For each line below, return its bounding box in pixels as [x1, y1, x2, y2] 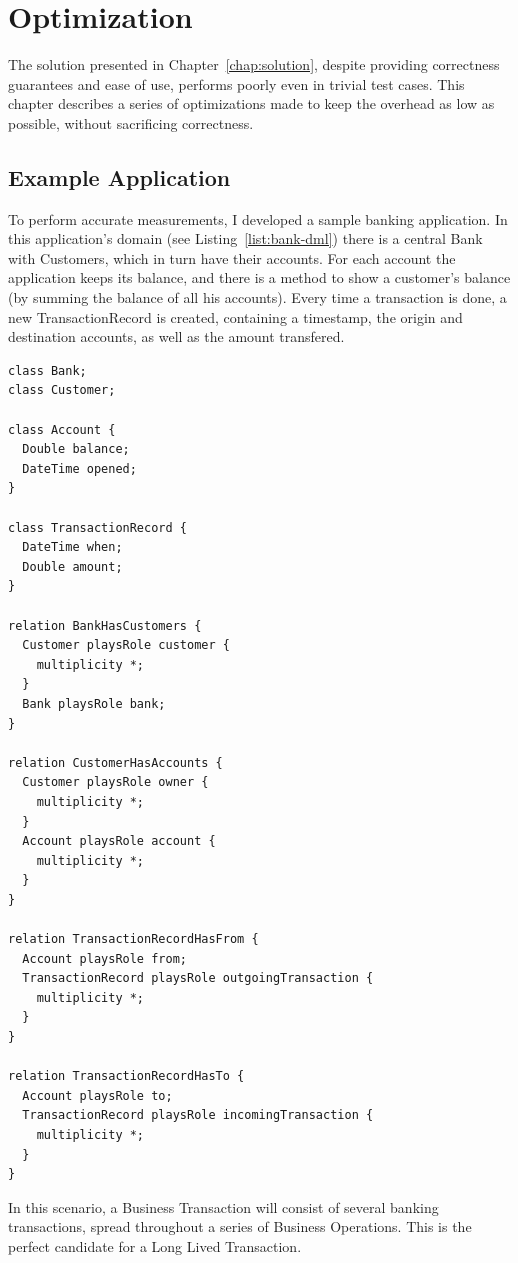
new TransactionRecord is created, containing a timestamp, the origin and [8, 306, 463, 327]
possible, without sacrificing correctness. [8, 112, 254, 133]
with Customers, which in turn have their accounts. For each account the [8, 247, 456, 268]
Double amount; [22, 559, 123, 574]
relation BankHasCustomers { [8, 618, 202, 633]
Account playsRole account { [22, 834, 216, 849]
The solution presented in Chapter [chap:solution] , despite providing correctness [8, 54, 500, 75]
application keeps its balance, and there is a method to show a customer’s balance [8, 267, 511, 288]
